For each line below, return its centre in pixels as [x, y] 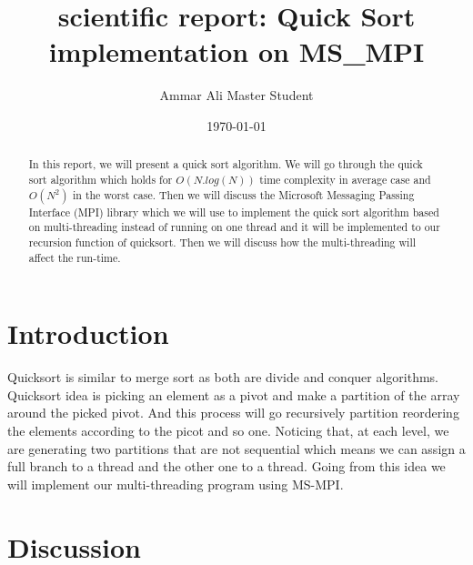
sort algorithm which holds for [101, 179]
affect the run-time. [75, 257]
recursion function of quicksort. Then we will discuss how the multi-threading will [222, 242]
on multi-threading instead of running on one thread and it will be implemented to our [234, 227]
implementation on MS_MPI [236, 51]
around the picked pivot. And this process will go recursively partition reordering [233, 413]
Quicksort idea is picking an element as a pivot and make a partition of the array [234, 394]
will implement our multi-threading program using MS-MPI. [176, 484]
